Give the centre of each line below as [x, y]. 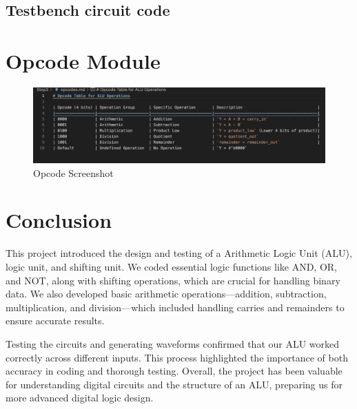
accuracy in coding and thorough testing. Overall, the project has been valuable [174, 371]
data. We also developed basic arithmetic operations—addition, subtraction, [166, 294]
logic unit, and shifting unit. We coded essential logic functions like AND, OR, [172, 266]
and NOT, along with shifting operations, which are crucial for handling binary [173, 280]
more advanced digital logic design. [80, 398]
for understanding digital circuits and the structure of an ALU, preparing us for [174, 384]
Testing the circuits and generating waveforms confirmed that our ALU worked [173, 343]
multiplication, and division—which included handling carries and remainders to [175, 307]
